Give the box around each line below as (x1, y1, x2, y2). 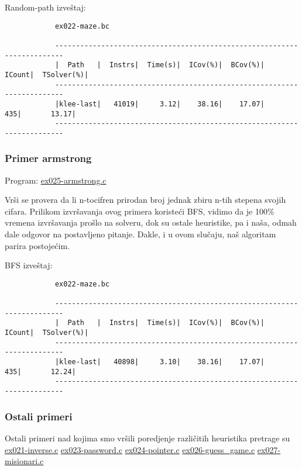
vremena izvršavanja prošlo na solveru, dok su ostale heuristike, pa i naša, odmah (5, 216, 297, 229)
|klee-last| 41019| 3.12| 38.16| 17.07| (54, 99, 265, 108)
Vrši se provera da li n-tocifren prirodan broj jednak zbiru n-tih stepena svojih (5, 193, 286, 206)
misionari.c (5, 455, 44, 467)
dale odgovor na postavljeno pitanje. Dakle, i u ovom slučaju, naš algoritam (5, 228, 276, 240)
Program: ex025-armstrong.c (5, 174, 107, 186)
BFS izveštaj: (5, 259, 53, 271)
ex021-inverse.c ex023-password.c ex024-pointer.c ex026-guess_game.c (5, 443, 255, 455)
